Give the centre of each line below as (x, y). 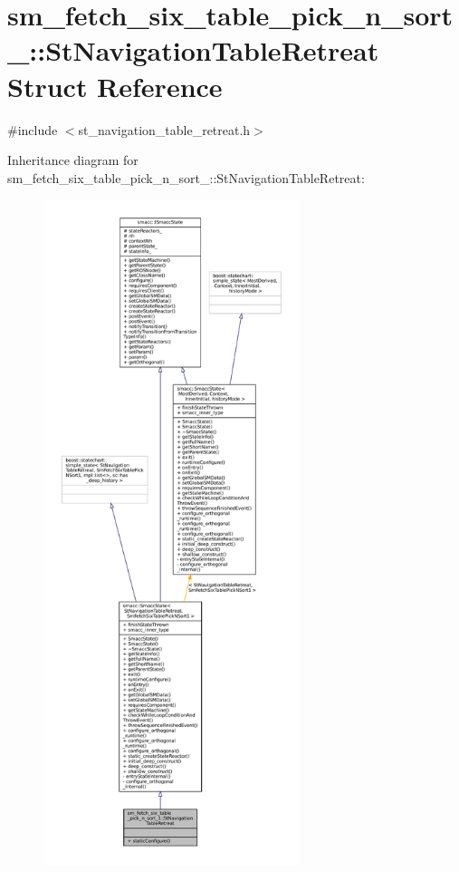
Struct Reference (115, 86)
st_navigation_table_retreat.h (164, 129)
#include (33, 129)
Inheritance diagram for (73, 160)
